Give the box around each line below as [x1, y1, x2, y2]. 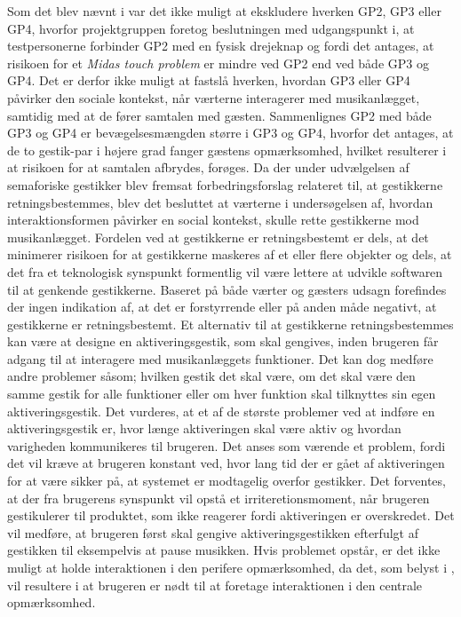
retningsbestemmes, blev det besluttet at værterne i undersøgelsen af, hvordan [7, 193, 433, 211]
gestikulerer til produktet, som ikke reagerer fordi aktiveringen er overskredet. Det [7, 506, 455, 525]
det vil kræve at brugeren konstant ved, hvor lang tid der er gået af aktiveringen [7, 454, 445, 472]
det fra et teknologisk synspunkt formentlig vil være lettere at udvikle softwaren [7, 262, 443, 281]
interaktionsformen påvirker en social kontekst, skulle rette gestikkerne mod [7, 210, 419, 229]
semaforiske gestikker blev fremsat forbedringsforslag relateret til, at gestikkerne [7, 175, 443, 194]
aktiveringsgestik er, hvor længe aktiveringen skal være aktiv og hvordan [7, 419, 401, 438]
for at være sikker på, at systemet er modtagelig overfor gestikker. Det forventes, [7, 471, 446, 490]
